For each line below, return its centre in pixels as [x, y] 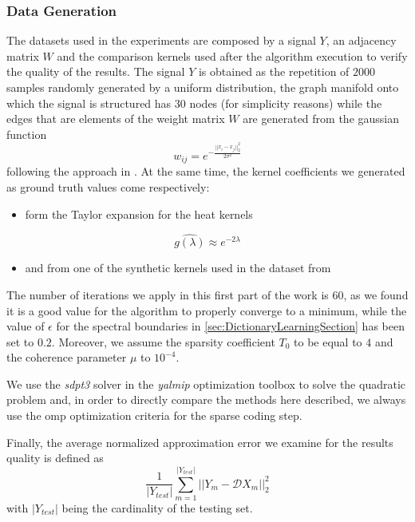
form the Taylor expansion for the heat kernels [139, 214]
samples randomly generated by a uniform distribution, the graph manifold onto [203, 87]
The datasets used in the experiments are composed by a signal [161, 40]
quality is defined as [55, 458]
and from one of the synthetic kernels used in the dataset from [178, 268]
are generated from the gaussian [321, 119]
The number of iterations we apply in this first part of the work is [168, 294]
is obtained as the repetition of [274, 71]
